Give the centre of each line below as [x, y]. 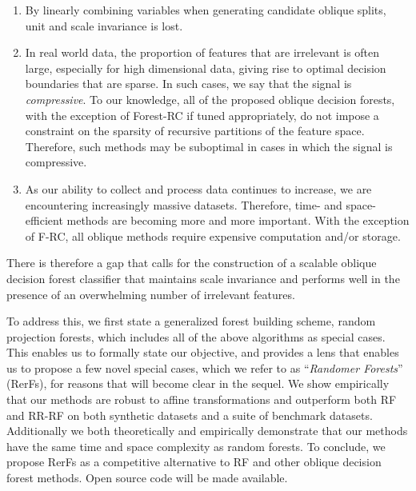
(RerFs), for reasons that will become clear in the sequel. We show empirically [198, 383]
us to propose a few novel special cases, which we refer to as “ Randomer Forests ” [205, 367]
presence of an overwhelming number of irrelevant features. [151, 294]
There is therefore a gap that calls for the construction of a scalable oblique [192, 263]
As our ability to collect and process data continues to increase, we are [198, 188]
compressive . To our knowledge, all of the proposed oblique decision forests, [210, 99]
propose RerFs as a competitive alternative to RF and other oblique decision [194, 462]
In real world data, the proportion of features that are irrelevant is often [202, 52]
